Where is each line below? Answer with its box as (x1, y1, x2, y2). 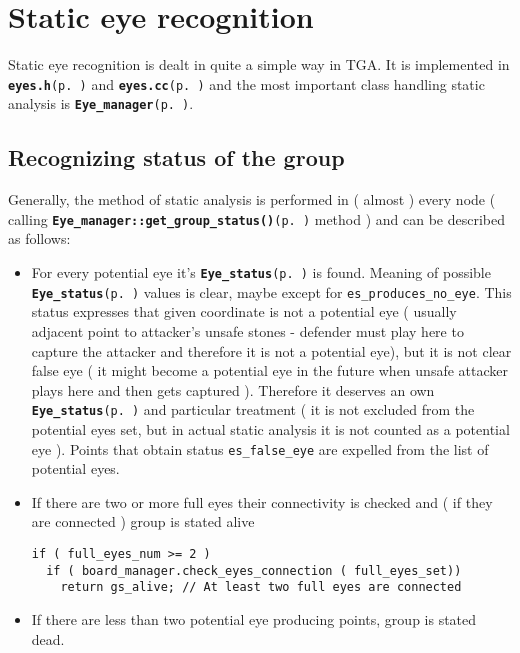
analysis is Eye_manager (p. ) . (8, 93, 194, 114)
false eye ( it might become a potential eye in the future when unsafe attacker (31, 360, 508, 381)
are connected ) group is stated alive (31, 511, 255, 532)
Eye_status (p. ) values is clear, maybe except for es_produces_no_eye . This (31, 281, 512, 302)
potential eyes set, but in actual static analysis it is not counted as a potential (31, 419, 510, 440)
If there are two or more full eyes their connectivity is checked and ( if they (31, 491, 493, 512)
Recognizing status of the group (8, 142, 345, 173)
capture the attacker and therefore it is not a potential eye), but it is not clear (31, 340, 512, 361)
